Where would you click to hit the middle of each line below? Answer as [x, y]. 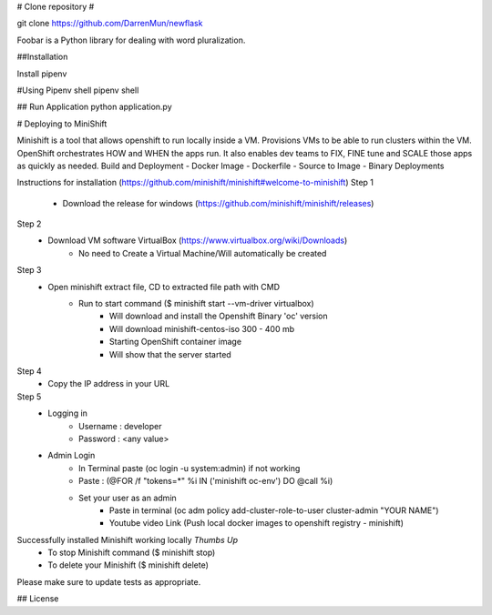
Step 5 [29, 397]
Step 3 [29, 270]
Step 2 [29, 224]
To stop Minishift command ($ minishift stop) [132, 553]
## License [38, 599]
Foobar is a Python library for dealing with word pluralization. [131, 40]
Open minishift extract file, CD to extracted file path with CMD [164, 287]
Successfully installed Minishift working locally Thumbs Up [128, 539]
